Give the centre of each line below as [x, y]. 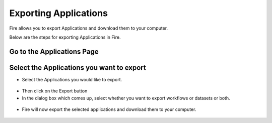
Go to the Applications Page [54, 51]
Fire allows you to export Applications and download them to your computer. [89, 28]
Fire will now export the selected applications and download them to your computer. [109, 109]
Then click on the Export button [55, 91]
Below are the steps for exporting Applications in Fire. [65, 37]
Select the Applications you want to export [78, 68]
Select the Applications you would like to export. [72, 79]
